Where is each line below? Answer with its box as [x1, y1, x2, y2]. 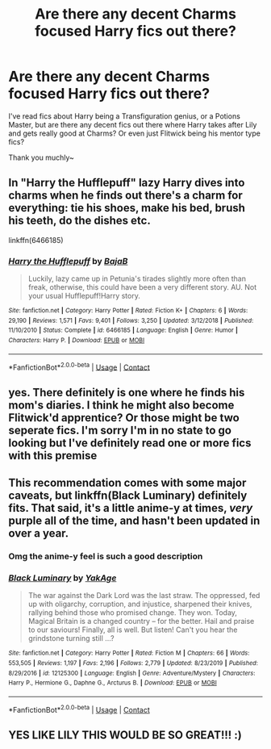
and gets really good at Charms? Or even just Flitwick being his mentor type [8, 128, 261, 138]
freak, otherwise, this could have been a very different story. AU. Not [27, 282, 257, 292]
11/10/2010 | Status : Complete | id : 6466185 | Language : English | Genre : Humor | [8, 326, 238, 335]
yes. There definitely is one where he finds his [8, 385, 245, 400]
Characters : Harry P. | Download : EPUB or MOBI [8, 337, 145, 345]
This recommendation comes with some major [8, 476, 247, 490]
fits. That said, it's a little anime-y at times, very [8, 501, 253, 515]
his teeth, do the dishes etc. [8, 214, 151, 228]
